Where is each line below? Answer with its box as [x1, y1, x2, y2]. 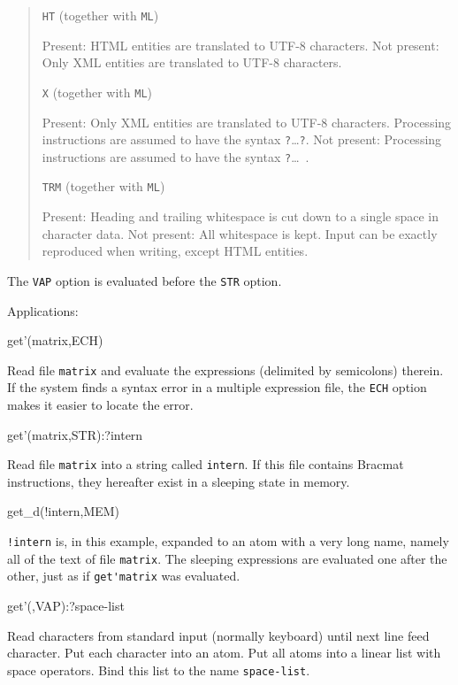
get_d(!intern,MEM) [7, 502, 120, 520]
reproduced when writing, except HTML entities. [42, 242, 309, 260]
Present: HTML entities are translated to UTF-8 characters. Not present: [42, 35, 439, 54]
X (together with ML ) [42, 82, 153, 101]
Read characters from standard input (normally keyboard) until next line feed [7, 626, 430, 644]
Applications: [7, 301, 79, 319]
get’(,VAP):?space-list [7, 596, 125, 614]
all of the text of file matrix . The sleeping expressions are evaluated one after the [7, 549, 447, 567]
